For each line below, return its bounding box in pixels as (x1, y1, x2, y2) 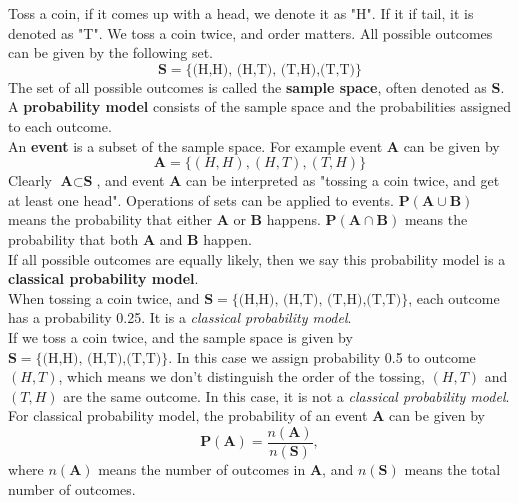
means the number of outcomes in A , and (98, 458, 354, 479)
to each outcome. (8, 115, 112, 136)
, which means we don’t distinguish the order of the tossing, (58, 366, 425, 387)
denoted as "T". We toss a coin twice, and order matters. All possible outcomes (8, 22, 493, 43)
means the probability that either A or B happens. (8, 209, 321, 230)
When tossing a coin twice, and (8, 287, 200, 308)
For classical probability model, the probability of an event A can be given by (8, 405, 486, 426)
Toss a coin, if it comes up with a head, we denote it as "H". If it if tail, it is (8, 3, 474, 23)
